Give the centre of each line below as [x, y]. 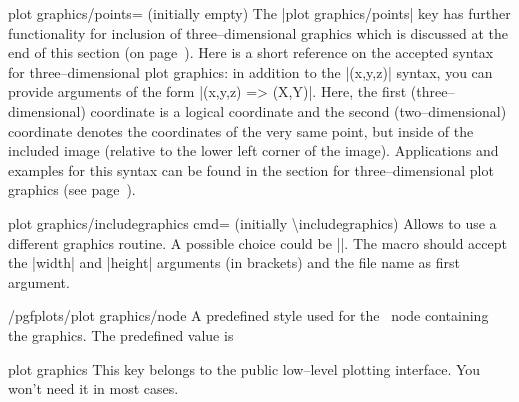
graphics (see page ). [72, 189]
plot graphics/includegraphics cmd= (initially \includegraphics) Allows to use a [252, 222]
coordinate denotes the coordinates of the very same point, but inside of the [241, 130]
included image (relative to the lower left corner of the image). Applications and [253, 150]
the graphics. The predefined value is [121, 334]
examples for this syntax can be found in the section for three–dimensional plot [251, 169]
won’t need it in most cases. [93, 388]
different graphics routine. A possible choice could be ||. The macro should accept [257, 242]
